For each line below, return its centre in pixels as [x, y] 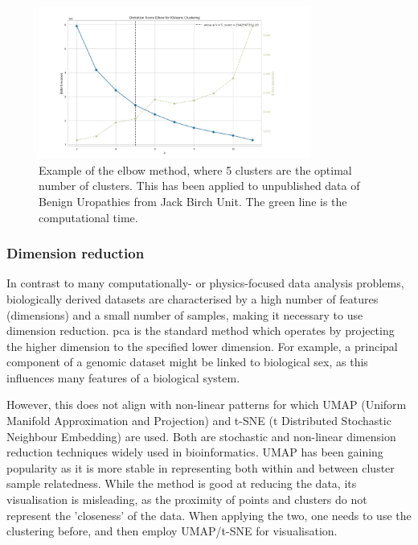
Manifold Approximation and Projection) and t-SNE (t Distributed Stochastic [199, 421]
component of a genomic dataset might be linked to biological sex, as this [187, 362]
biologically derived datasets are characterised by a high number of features [193, 298]
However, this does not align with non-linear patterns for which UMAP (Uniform [207, 405]
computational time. [88, 217]
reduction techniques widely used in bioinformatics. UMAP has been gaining [195, 452]
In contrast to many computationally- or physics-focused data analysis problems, [205, 283]
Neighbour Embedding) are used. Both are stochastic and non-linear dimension [201, 436]
